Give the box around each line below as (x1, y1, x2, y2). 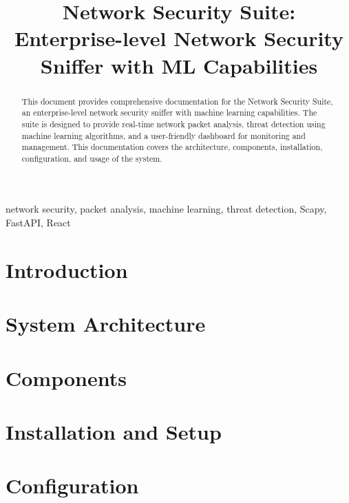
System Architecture (6, 310, 206, 338)
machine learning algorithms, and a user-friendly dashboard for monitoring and (21, 129, 306, 141)
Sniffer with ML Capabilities (40, 51, 318, 79)
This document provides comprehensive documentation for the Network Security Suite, (21, 95, 333, 107)
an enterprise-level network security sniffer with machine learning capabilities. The (21, 107, 317, 118)
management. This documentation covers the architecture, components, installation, (21, 141, 323, 153)
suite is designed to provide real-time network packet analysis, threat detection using (21, 118, 326, 129)
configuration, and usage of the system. (21, 152, 162, 164)
